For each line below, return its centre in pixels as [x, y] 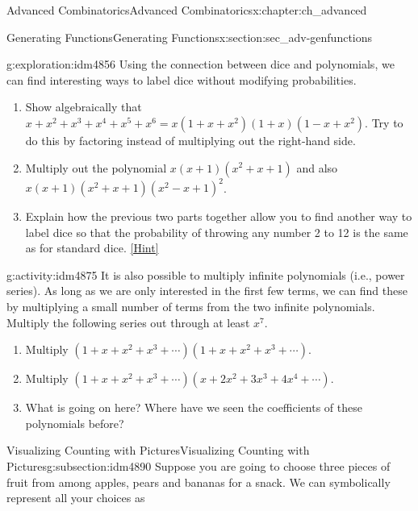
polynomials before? [75, 423]
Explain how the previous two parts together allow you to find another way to [219, 216]
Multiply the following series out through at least [128, 322]
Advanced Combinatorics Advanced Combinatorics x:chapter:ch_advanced [187, 10]
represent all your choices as [76, 498]
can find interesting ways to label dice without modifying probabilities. [182, 79]
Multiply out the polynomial [96, 167]
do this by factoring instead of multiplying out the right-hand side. [190, 140]
